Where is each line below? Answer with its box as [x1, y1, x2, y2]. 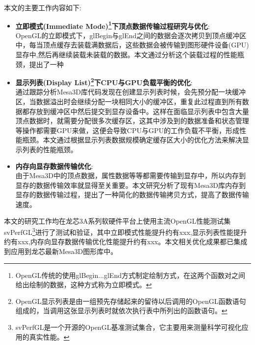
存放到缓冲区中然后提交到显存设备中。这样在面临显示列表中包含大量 [29, 106, 249, 116]
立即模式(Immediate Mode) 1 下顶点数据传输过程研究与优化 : [15, 19, 210, 31]
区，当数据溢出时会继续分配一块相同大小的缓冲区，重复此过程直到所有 [15, 96, 242, 107]
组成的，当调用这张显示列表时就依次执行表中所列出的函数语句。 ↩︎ [15, 305, 228, 316]
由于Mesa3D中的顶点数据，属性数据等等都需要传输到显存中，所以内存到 [15, 170, 246, 181]
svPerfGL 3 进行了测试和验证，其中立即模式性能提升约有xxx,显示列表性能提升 [4, 226, 247, 237]
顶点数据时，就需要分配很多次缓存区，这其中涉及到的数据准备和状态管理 [15, 115, 249, 126]
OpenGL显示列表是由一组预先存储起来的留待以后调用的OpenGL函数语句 [15, 296, 246, 306]
